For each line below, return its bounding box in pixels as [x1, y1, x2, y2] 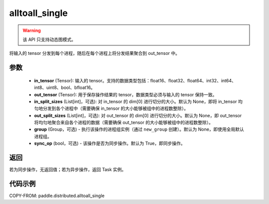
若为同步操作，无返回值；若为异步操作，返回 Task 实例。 [9, 167, 127, 173]
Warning [22, 27, 41, 33]
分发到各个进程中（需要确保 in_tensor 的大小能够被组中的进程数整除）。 [42, 105, 189, 112]
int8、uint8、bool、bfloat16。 [34, 85, 96, 91]
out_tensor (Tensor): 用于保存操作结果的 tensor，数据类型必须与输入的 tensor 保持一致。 [34, 91, 217, 97]
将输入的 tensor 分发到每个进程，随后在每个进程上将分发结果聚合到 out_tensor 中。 [9, 50, 180, 56]
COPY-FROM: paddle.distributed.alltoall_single [9, 193, 105, 199]
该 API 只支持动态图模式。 [22, 36, 76, 42]
